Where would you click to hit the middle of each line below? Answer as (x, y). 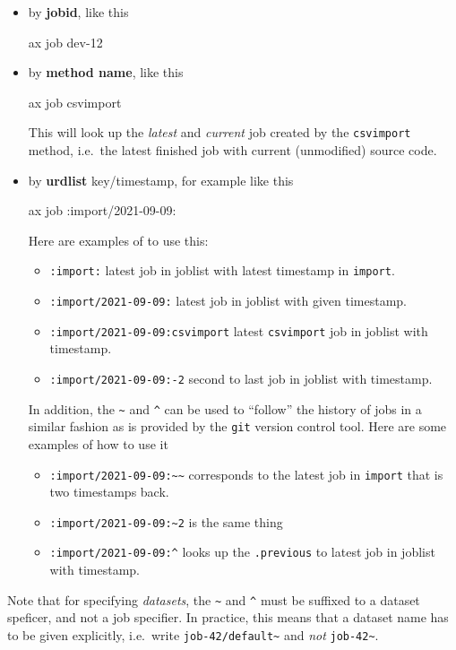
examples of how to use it (98, 443)
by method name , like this (106, 72)
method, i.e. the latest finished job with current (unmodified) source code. (232, 150)
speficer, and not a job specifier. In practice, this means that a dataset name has (228, 617)
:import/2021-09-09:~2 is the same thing (166, 521)
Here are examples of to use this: (118, 240)
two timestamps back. (109, 492)
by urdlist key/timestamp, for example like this (161, 180)
